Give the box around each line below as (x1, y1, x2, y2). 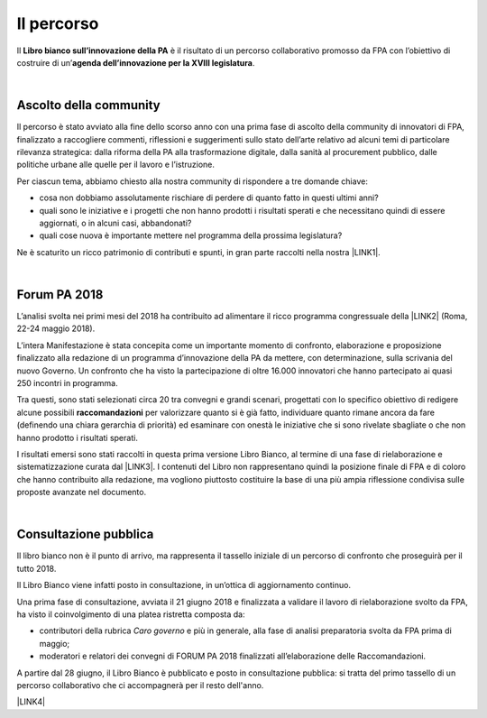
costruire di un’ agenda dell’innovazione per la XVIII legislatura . (16, 57, 255, 68)
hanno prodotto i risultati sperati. (16, 432, 139, 443)
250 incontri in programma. (16, 378, 118, 388)
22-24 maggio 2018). (16, 323, 96, 334)
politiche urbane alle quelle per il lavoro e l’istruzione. (16, 159, 216, 170)
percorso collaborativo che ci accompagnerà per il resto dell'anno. (16, 679, 264, 690)
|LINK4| (16, 696, 45, 707)
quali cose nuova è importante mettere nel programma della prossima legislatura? (39, 230, 343, 241)
